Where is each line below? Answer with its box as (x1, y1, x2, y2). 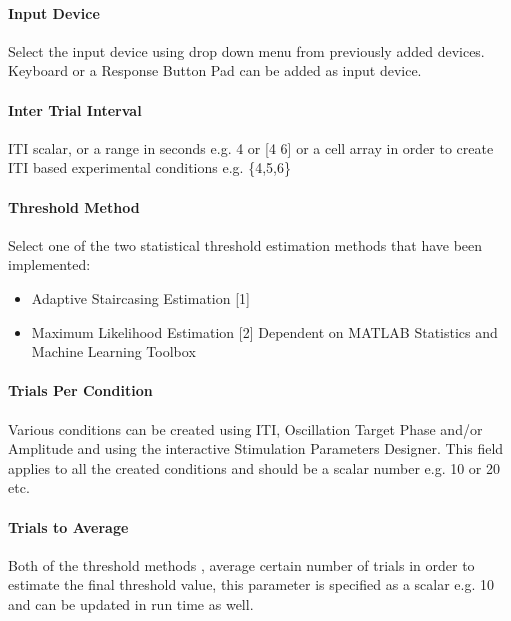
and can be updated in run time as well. (8, 593, 254, 614)
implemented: (8, 254, 91, 275)
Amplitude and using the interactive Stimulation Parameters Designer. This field (8, 438, 504, 459)
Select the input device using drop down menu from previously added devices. (8, 40, 485, 61)
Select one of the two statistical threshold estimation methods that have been (8, 234, 483, 255)
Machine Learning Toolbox (31, 341, 196, 362)
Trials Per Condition (8, 380, 153, 401)
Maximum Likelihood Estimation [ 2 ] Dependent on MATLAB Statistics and (31, 321, 498, 342)
